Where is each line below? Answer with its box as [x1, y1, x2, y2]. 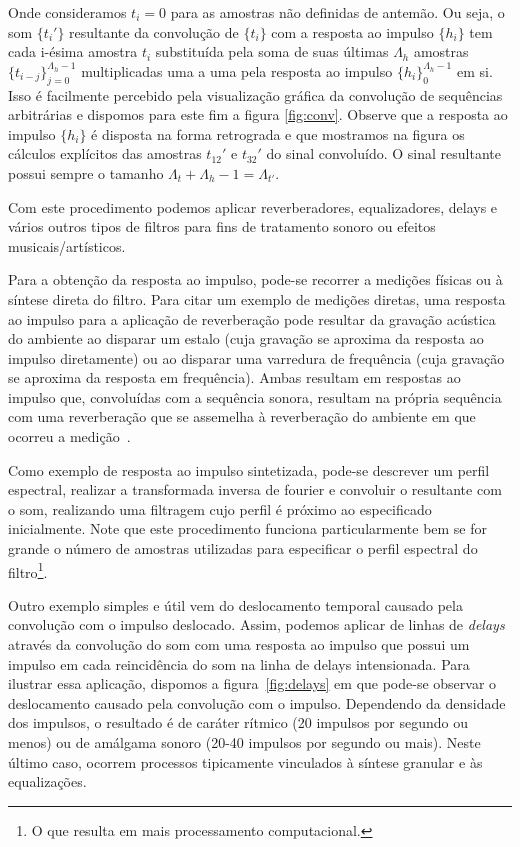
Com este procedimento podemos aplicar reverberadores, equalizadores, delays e [8, 196, 498, 217]
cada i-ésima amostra [8, 41, 138, 62]
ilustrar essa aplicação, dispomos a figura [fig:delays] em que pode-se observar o [8, 673, 497, 694]
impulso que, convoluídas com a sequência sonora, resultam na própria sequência [8, 386, 502, 407]
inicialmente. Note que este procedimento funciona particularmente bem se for [8, 518, 488, 539]
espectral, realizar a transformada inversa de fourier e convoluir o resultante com [8, 479, 502, 500]
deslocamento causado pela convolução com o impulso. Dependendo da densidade [8, 692, 506, 713]
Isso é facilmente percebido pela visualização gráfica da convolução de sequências [8, 84, 503, 105]
